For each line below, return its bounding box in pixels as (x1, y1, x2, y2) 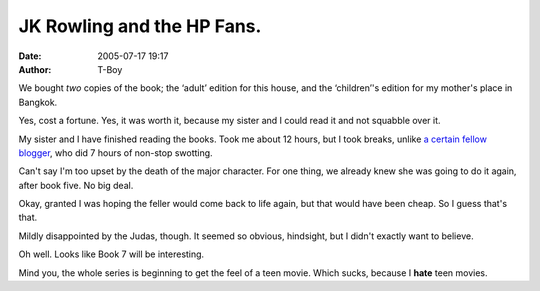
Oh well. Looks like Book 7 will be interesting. (18, 248, 205, 260)
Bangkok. (18, 96, 58, 108)
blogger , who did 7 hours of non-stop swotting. (18, 146, 214, 159)
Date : (18, 50, 42, 62)
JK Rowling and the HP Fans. (18, 15, 262, 37)
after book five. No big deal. (18, 179, 134, 191)
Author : (18, 63, 52, 75)
